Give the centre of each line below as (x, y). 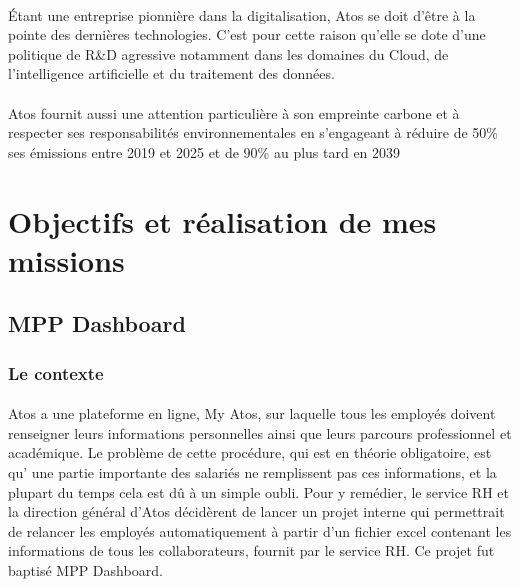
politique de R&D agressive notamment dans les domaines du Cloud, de (228, 53)
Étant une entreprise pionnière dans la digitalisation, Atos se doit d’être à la (242, 14)
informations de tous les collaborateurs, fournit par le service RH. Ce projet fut (251, 550)
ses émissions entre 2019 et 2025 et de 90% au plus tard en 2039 (204, 151)
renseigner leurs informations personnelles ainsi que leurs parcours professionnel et (260, 432)
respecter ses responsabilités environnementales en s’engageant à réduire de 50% (253, 132)
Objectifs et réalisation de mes (222, 220)
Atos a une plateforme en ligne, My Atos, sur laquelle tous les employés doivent (252, 413)
